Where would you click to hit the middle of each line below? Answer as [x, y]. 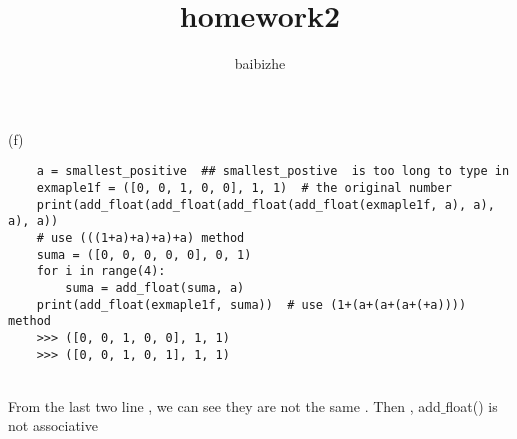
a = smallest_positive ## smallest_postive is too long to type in [273, 171]
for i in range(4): [101, 271]
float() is [471, 405]
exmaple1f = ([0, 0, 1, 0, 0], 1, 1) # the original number [244, 187]
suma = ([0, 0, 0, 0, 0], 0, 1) [144, 254]
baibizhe [260, 63]
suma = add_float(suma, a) [155, 287]
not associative [53, 425]
